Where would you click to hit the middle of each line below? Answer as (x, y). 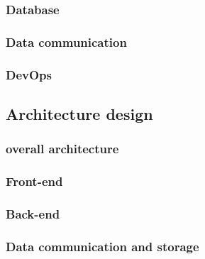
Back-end (33, 213)
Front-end (34, 181)
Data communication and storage (102, 246)
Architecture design (79, 113)
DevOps (29, 74)
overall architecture (62, 149)
